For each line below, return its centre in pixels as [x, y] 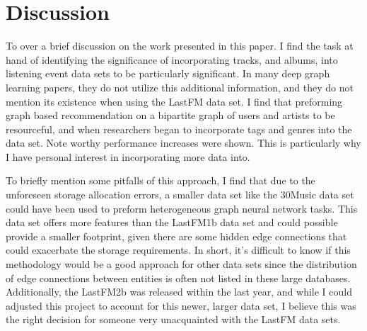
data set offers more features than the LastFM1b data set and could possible [172, 222]
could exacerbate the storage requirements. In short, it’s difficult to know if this [178, 250]
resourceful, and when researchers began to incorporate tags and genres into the [179, 129]
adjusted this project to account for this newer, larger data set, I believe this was [181, 305]
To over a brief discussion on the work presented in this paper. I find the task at [180, 46]
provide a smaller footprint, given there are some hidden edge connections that [176, 236]
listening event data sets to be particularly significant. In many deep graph [168, 73]
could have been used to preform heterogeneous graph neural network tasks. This [182, 208]
